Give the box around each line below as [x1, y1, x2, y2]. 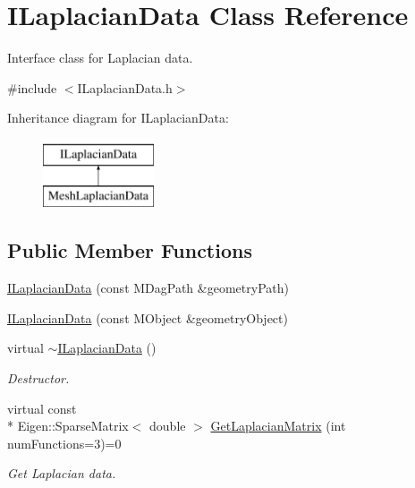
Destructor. [7, 369, 70, 388]
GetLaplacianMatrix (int [210, 416, 346, 435]
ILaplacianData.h [77, 78, 173, 97]
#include [7, 78, 57, 97]
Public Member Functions [7, 236, 252, 264]
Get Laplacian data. [7, 464, 116, 483]
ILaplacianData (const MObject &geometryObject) [7, 308, 288, 327]
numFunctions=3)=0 [7, 433, 122, 452]
